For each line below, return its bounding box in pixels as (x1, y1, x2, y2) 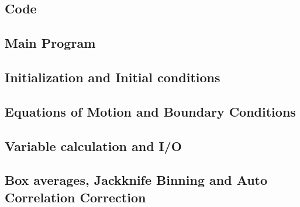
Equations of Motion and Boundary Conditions (5, 102, 296, 120)
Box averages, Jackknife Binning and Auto (5, 171, 268, 189)
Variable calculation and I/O (5, 136, 182, 155)
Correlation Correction (5, 188, 146, 206)
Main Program (5, 34, 96, 52)
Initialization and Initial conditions (5, 68, 220, 86)
